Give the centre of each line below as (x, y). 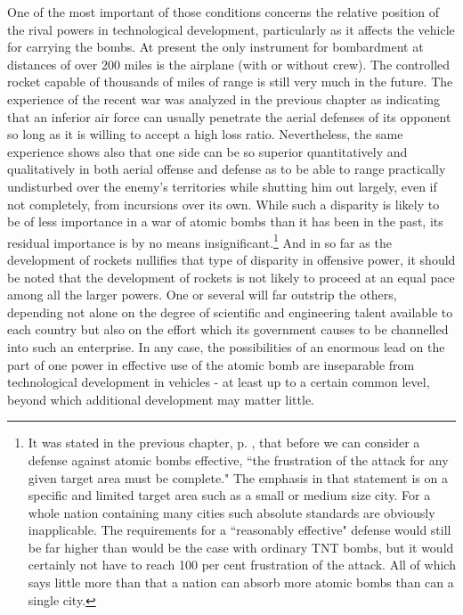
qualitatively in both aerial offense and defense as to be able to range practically (227, 169)
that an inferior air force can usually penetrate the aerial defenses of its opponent (229, 116)
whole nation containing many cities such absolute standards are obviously (231, 512)
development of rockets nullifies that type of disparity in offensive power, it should (231, 259)
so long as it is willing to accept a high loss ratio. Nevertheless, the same (205, 134)
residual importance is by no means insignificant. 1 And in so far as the (199, 241)
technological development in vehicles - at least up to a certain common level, (219, 382)
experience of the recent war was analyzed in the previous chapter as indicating (224, 98)
